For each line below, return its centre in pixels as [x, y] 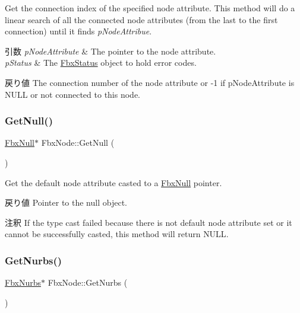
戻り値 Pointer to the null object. [66, 202]
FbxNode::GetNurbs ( [88, 282]
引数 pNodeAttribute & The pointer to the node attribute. [110, 51]
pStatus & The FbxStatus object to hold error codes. [101, 63]
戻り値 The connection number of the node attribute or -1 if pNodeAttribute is [150, 82]
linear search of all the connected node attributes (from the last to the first [141, 19]
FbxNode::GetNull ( [78, 143]
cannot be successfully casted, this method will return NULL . [117, 234]
